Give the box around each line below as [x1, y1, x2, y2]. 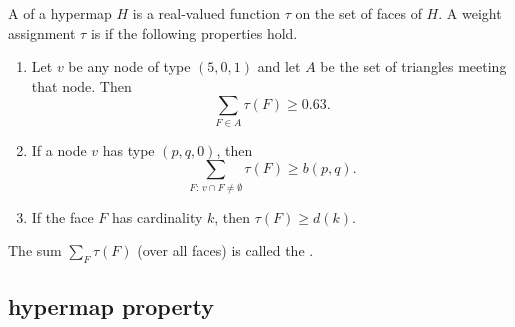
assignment [8, 22, 76, 43]
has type [102, 139, 155, 160]
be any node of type [68, 56, 191, 77]
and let [257, 56, 301, 77]
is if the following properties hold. [90, 22, 298, 43]
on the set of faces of [295, 3, 422, 23]
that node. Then [31, 75, 132, 96]
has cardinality [111, 206, 203, 227]
